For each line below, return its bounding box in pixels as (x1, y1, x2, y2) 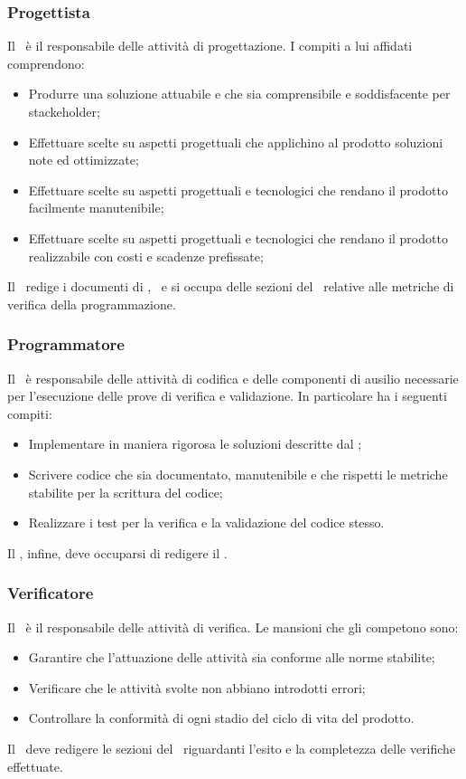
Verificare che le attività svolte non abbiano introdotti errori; (28, 678, 366, 697)
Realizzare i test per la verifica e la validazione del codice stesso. (28, 513, 385, 532)
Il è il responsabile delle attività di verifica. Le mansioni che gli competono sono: (7, 617, 459, 636)
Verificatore (7, 582, 94, 604)
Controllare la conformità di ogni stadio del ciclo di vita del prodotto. (28, 708, 415, 727)
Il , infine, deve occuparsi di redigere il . (7, 543, 228, 562)
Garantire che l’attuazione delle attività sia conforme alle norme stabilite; (28, 648, 435, 667)
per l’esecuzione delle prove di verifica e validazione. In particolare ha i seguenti (7, 386, 447, 405)
